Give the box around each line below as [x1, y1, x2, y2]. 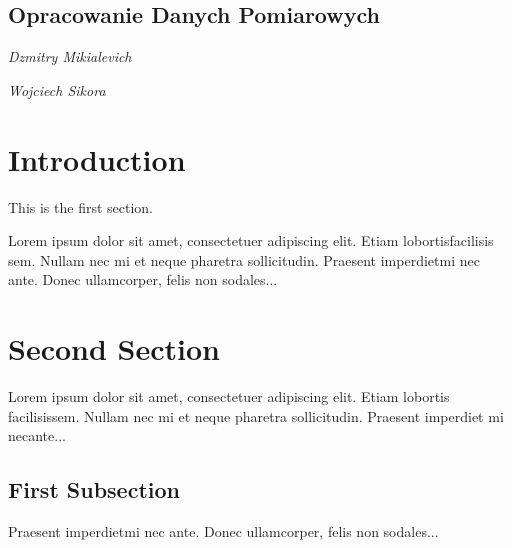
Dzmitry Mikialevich [8, 46, 132, 67]
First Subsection [8, 474, 180, 505]
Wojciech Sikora [8, 79, 106, 100]
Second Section [8, 328, 220, 369]
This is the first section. [8, 196, 153, 217]
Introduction [8, 138, 186, 179]
